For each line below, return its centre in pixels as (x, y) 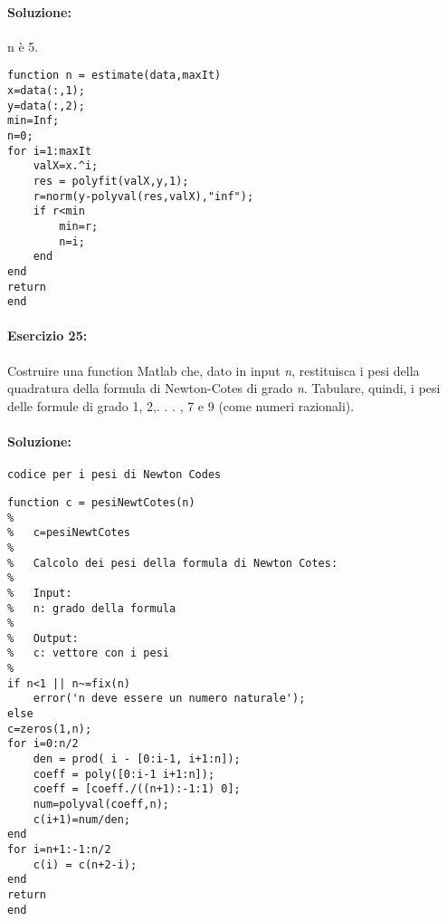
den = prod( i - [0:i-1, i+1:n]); (137, 759)
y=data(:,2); (46, 106)
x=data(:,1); (46, 91)
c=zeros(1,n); (50, 729)
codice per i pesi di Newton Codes (114, 475)
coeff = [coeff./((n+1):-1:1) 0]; (137, 789)
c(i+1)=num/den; (82, 819)
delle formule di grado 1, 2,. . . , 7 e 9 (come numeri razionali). (181, 405)
